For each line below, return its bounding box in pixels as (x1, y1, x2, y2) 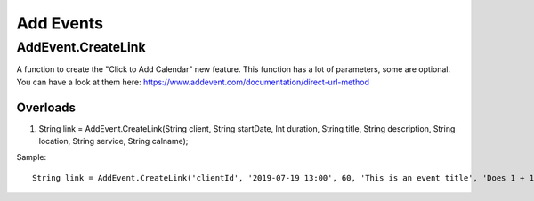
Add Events (16, 13, 104, 33)
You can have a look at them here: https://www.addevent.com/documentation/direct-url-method (16, 76, 369, 87)
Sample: (16, 152, 47, 163)
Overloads (16, 100, 76, 115)
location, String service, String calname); (38, 136, 189, 147)
